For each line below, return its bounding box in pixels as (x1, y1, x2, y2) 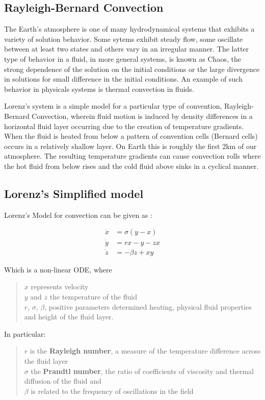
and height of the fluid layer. (24, 311, 114, 322)
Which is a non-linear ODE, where (4, 264, 112, 274)
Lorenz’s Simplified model (4, 185, 144, 201)
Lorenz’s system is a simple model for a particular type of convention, (4, 101, 222, 111)
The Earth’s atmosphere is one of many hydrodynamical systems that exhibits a (4, 23, 255, 34)
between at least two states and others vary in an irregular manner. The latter (4, 43, 249, 54)
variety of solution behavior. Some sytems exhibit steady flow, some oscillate (4, 33, 243, 44)
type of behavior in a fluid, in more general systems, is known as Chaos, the (4, 53, 241, 64)
